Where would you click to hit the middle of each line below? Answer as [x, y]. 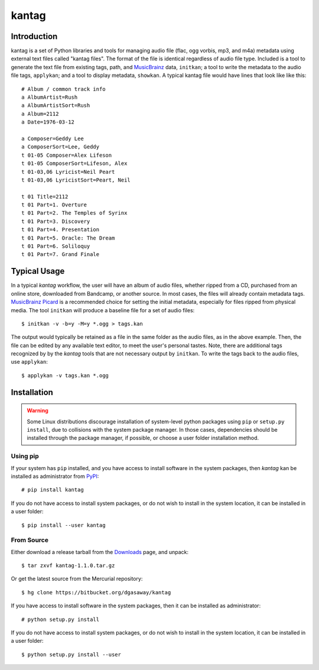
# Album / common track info [64, 89]
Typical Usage [38, 271]
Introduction [34, 36]
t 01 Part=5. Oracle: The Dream [68, 238]
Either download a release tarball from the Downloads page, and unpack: [100, 552]
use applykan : [30, 362]
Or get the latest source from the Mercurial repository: [77, 579]
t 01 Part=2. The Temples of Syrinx [74, 213]
